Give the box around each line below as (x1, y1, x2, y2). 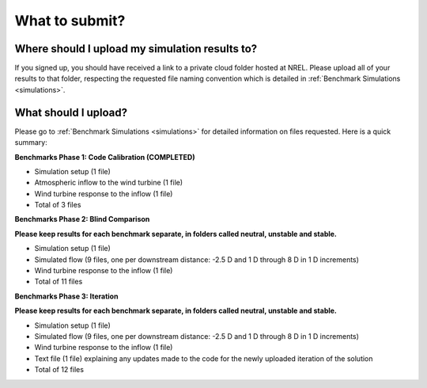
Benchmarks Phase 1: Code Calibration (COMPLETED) (14, 152, 195, 162)
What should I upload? (14, 105, 128, 119)
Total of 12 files (34, 365, 85, 375)
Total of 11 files (34, 277, 83, 287)
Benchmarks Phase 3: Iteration (14, 291, 119, 301)
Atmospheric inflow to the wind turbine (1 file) (34, 178, 183, 188)
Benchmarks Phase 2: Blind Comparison (14, 215, 150, 224)
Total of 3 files (34, 200, 81, 210)
